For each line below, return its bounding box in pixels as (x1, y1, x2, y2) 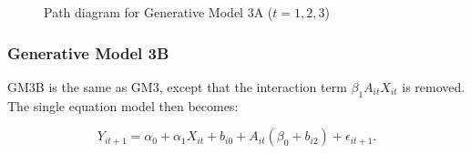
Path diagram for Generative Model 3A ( (44, 3, 273, 21)
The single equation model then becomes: (7, 96, 239, 115)
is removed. (402, 77, 466, 96)
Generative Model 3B (7, 41, 169, 64)
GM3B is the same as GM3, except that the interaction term (7, 77, 347, 96)
